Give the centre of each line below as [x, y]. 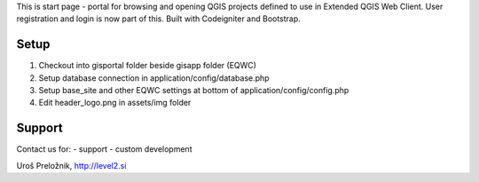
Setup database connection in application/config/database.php [154, 78]
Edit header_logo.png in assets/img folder [115, 103]
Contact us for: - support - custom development [104, 149]
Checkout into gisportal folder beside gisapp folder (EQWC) [148, 66]
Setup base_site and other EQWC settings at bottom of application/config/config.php [194, 91]
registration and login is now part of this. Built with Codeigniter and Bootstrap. [158, 19]
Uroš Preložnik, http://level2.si [71, 165]
